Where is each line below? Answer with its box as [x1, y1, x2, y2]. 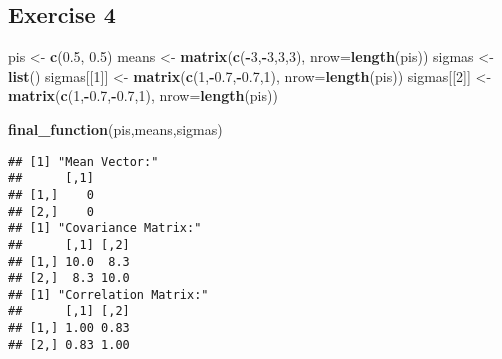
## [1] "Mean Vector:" [8, 154, 159, 169]
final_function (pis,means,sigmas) [8, 118, 223, 139]
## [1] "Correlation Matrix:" [8, 287, 209, 302]
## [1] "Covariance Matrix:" [8, 221, 202, 236]
